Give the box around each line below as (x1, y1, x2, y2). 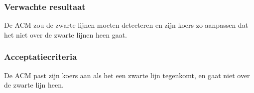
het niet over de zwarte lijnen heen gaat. (4, 29, 127, 40)
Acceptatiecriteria (4, 50, 77, 63)
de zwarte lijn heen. (4, 80, 64, 90)
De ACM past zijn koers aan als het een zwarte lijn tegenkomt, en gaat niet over (4, 70, 250, 80)
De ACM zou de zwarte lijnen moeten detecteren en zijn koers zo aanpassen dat (4, 20, 249, 30)
